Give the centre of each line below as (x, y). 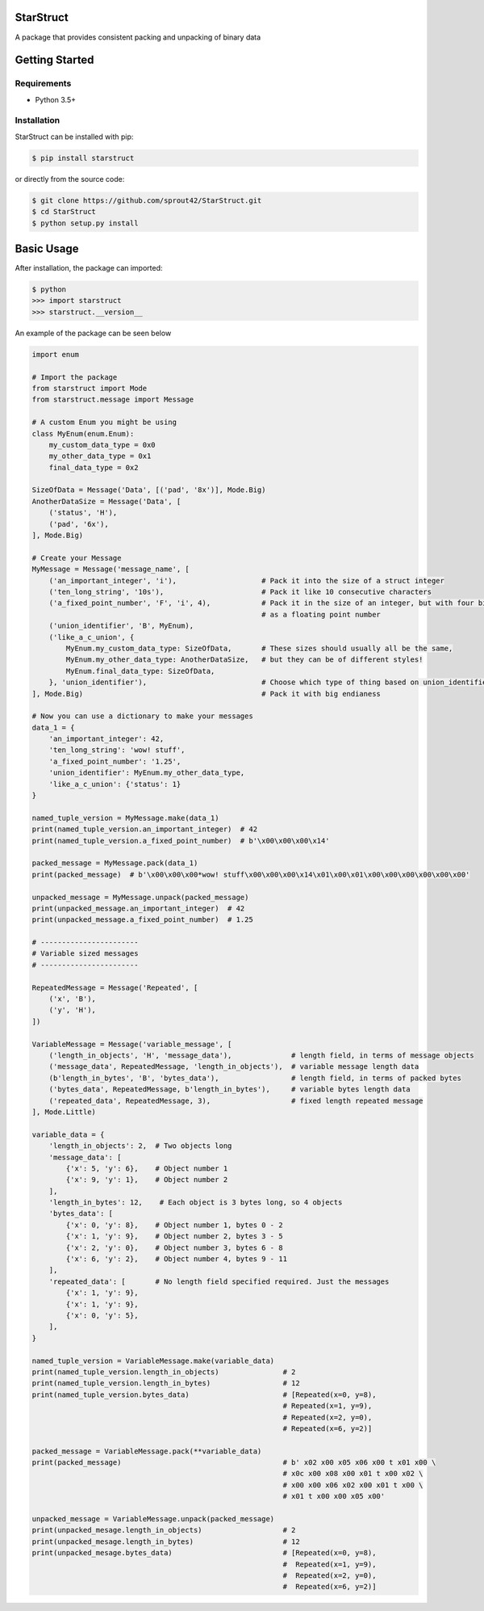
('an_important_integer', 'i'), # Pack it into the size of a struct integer (247, 580)
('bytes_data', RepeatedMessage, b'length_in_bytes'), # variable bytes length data (229, 1089)
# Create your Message (77, 558)
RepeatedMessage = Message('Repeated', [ (115, 987)
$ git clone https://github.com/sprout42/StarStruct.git (147, 200)
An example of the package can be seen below (93, 333)
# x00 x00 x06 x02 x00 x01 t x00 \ (353, 1485)
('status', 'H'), (83, 513)
